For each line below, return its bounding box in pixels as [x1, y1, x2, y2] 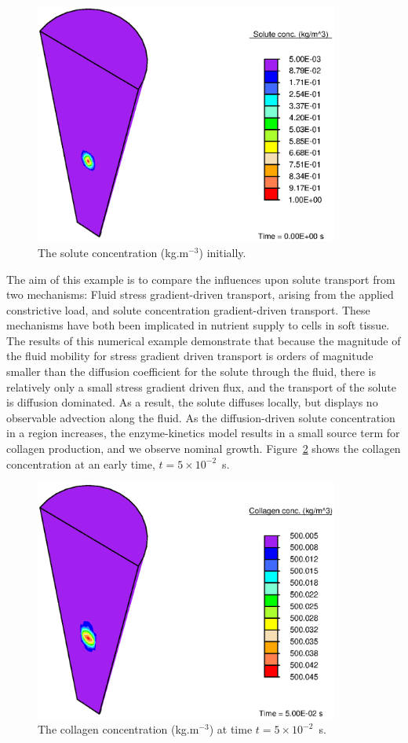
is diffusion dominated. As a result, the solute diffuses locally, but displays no [6, 394, 378, 410]
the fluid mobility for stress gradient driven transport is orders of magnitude [6, 348, 373, 364]
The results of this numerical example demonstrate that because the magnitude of [6, 332, 401, 348]
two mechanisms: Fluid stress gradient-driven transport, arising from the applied [6, 286, 394, 303]
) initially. [199, 244, 246, 260]
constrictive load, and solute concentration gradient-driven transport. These [6, 301, 370, 318]
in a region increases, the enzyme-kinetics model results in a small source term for [6, 425, 400, 441]
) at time [209, 721, 253, 737]
